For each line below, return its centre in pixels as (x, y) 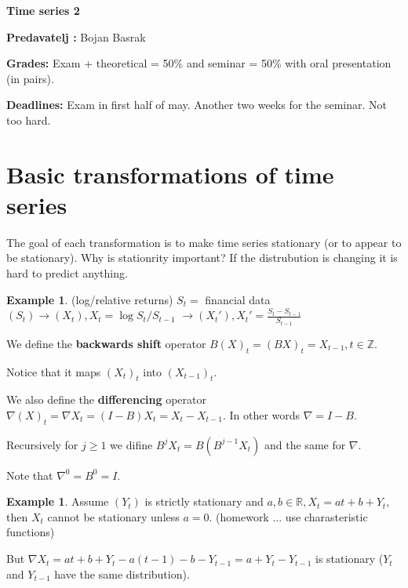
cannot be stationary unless (113, 516)
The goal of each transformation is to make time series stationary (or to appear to (204, 242)
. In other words (261, 414)
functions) (31, 532)
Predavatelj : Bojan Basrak (76, 36)
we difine (131, 444)
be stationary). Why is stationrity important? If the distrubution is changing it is (202, 258)
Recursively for (42, 444)
